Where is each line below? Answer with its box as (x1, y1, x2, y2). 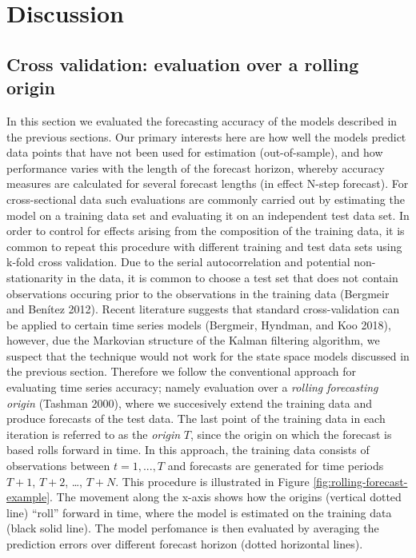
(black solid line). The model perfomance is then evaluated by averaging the (6, 520, 379, 536)
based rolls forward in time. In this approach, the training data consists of (6, 441, 370, 458)
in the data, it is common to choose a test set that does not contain (66, 269, 398, 285)
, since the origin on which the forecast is (190, 425, 392, 442)
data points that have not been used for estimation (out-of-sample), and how (6, 144, 383, 161)
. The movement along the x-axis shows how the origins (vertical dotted (50, 488, 402, 505)
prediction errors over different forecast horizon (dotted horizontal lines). (6, 536, 363, 552)
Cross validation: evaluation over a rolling (6, 51, 359, 76)
